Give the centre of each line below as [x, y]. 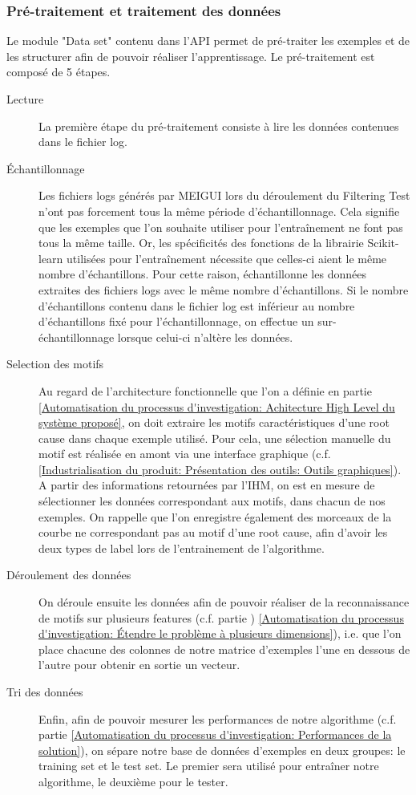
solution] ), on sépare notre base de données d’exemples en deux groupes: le [222, 750]
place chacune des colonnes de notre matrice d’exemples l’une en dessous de [224, 649]
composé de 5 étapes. [59, 72]
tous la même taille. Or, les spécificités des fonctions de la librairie [201, 243]
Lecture [25, 99]
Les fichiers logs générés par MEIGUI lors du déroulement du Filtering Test [224, 195]
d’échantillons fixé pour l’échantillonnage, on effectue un [176, 321]
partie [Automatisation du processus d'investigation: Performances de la [215, 734]
